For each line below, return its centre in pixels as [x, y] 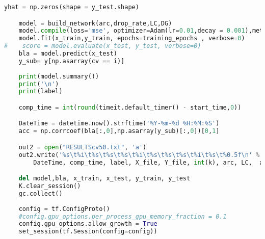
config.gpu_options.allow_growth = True [88, 224]
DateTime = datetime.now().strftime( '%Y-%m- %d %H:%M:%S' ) [119, 124]
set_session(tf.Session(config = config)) [88, 232]
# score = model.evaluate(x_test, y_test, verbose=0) [103, 46]
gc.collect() [41, 193]
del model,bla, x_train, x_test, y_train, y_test [104, 179]
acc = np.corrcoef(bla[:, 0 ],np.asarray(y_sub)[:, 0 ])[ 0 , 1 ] [119, 131]
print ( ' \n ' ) [39, 84]
